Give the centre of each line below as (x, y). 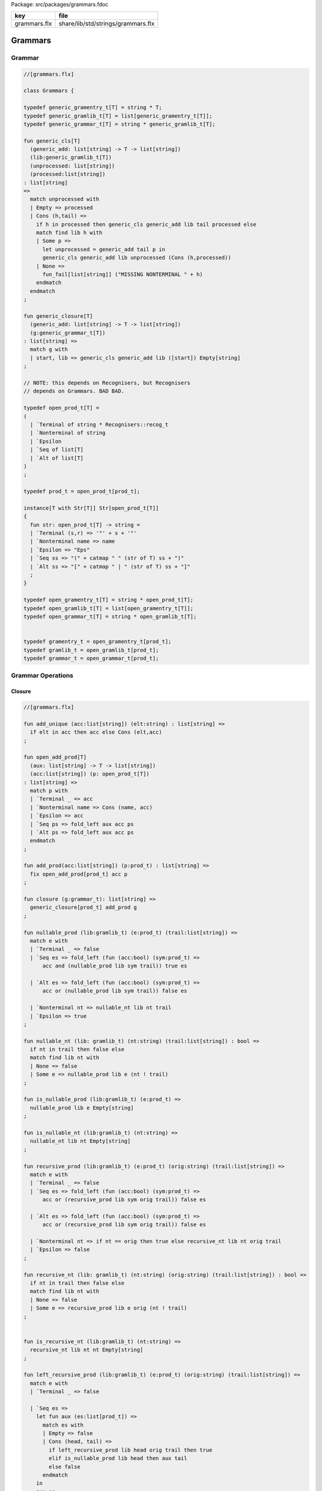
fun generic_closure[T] (58, 316)
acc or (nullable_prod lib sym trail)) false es (115, 991)
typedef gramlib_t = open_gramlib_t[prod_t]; (91, 650)
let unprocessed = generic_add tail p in (104, 249)
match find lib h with (69, 232)
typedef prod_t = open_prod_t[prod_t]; (82, 491)
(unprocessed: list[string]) (73, 166)
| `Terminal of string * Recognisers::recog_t (99, 424)
